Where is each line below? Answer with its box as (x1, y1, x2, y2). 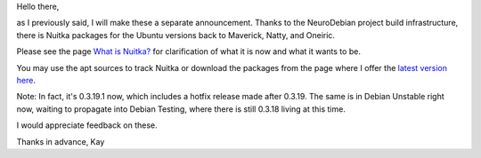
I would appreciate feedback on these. (16, 120, 158, 130)
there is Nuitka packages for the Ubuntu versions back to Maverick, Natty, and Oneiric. (16, 29, 336, 40)
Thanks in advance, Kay (16, 136, 105, 146)
